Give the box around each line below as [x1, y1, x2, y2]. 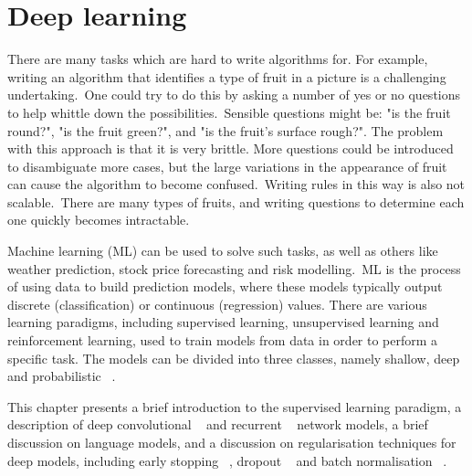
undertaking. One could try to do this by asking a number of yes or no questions [7, 85, 461, 104]
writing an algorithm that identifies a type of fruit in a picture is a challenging [7, 67, 446, 86]
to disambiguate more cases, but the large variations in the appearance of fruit [7, 156, 447, 175]
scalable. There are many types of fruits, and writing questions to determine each [7, 192, 465, 211]
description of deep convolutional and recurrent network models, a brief [7, 415, 428, 434]
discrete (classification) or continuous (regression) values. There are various [7, 294, 427, 313]
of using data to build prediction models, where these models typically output [7, 277, 443, 296]
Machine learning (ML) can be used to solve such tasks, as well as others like [7, 241, 438, 260]
